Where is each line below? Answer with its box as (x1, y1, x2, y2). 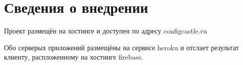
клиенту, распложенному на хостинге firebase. (4, 52, 143, 62)
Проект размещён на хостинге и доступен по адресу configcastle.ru (4, 26, 207, 36)
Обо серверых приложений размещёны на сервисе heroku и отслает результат (4, 42, 239, 52)
